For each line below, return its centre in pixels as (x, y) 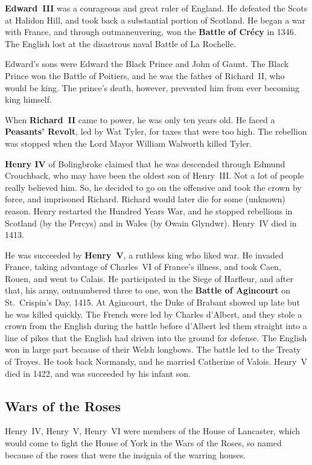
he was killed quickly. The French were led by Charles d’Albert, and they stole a (154, 314)
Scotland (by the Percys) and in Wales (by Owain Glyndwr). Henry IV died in (151, 223)
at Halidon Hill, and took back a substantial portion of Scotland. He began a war (155, 20)
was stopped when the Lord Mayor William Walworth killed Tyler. (129, 143)
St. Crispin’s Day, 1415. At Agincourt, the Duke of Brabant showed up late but (153, 302)
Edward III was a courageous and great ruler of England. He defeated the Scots (156, 8)
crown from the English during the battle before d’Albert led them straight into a (156, 326)
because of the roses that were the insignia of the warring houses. (126, 454)
